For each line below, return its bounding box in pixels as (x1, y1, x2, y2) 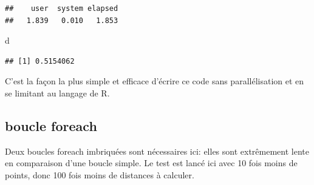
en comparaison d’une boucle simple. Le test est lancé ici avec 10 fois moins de (5, 156, 298, 169)
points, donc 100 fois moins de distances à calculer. (5, 168, 194, 181)
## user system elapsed (5, 4, 118, 13)
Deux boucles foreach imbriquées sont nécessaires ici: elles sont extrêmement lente (5, 144, 309, 157)
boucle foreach (5, 116, 97, 135)
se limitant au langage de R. (5, 86, 110, 99)
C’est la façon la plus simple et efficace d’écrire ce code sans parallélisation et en (5, 75, 304, 87)
